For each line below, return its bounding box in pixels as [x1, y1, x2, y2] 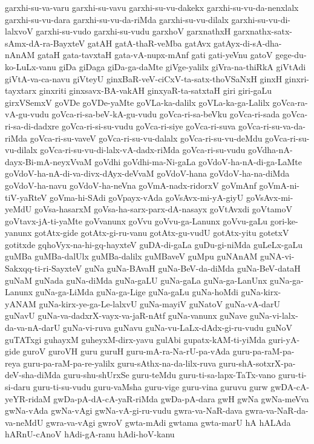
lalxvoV [5, 25, 33, 38]
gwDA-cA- [270, 380, 310, 393]
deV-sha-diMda [5, 368, 61, 381]
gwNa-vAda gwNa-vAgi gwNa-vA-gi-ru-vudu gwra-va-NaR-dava [5, 404, 243, 417]
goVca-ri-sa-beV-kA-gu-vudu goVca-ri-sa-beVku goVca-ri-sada [51, 108, 280, 120]
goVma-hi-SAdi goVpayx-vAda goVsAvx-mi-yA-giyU [50, 191, 244, 203]
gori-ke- [270, 214, 298, 227]
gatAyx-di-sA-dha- [214, 36, 282, 49]
